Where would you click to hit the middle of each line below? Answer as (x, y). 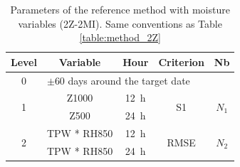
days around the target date (129, 80)
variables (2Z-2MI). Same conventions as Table (120, 23)
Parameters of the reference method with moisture (120, 9)
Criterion (181, 61)
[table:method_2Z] (120, 37)
